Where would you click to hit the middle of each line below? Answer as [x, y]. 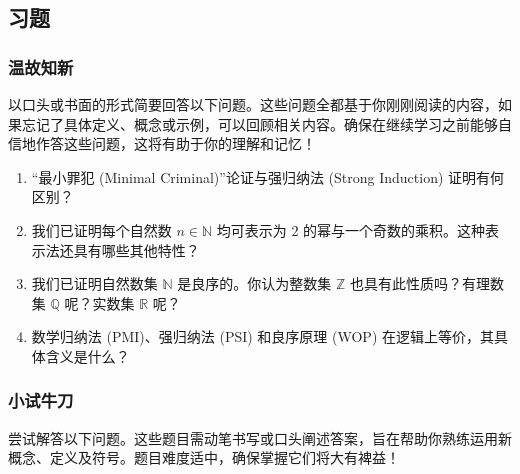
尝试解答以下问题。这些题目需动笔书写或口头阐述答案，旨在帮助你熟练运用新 [260, 437]
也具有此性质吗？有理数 [426, 283]
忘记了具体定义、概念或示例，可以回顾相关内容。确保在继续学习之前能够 [259, 123]
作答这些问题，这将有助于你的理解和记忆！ [175, 143]
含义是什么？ [87, 355]
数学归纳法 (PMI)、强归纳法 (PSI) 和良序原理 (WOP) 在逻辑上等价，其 [263, 336]
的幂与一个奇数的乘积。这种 [394, 229]
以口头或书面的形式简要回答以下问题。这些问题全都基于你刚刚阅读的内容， [253, 104]
